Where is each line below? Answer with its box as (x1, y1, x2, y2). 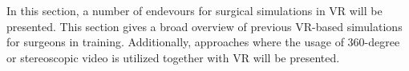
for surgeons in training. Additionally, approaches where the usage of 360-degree (6, 34, 400, 50)
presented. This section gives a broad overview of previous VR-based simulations (6, 18, 403, 34)
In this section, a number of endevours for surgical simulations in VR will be (6, 2, 383, 18)
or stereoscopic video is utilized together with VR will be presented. (6, 49, 340, 65)
